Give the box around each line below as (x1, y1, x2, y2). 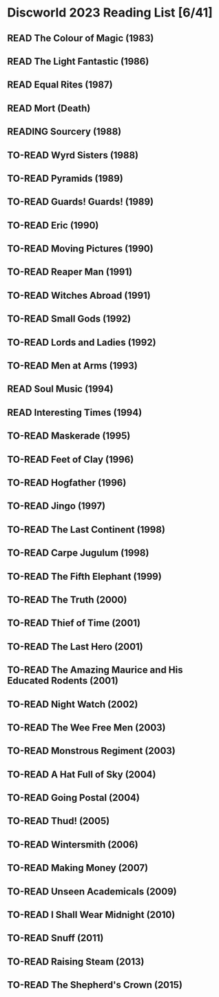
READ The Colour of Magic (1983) (7, 32, 154, 44)
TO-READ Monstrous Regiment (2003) (7, 745, 176, 757)
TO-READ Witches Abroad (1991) (7, 289, 152, 301)
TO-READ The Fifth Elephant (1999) (7, 570, 162, 583)
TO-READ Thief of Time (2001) (7, 618, 141, 629)
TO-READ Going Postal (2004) (7, 792, 140, 804)
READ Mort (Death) (7, 102, 91, 114)
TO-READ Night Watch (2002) (7, 698, 138, 710)
